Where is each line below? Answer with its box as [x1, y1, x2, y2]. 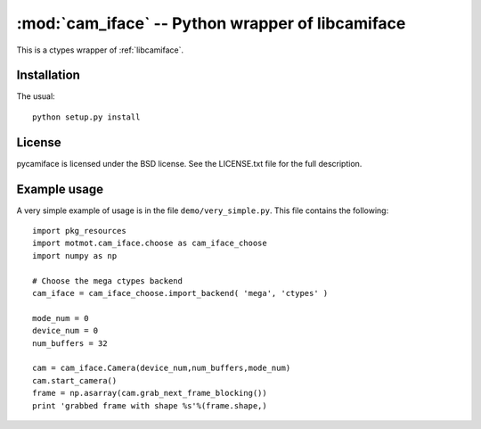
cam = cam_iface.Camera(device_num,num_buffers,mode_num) [32, 363, 291, 374]
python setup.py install [32, 111, 141, 122]
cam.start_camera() [32, 375, 118, 385]
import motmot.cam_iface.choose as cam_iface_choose [32, 238, 267, 249]
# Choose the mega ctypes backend [32, 276, 183, 285]
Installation [16, 68, 80, 83]
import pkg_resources [32, 226, 126, 236]
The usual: [16, 91, 55, 102]
